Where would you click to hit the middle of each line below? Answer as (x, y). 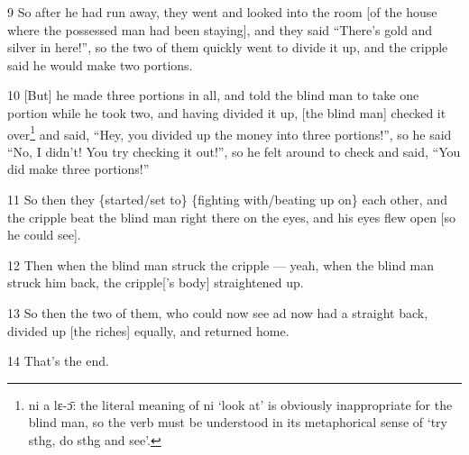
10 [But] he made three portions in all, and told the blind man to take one (213, 95)
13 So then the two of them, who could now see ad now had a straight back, (218, 312)
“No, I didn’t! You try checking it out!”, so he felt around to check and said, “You (234, 151)
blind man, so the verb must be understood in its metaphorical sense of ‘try (238, 422)
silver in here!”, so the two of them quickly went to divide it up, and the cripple (228, 47)
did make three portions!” (78, 169)
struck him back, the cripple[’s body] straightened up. (156, 282)
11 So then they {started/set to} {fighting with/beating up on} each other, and (227, 199)
